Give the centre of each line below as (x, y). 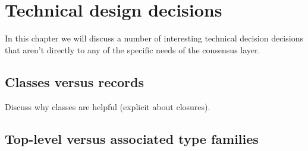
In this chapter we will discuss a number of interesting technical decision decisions (154, 38)
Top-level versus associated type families (132, 138)
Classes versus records (74, 81)
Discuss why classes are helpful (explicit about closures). (108, 106)
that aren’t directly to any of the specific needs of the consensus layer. (133, 49)
